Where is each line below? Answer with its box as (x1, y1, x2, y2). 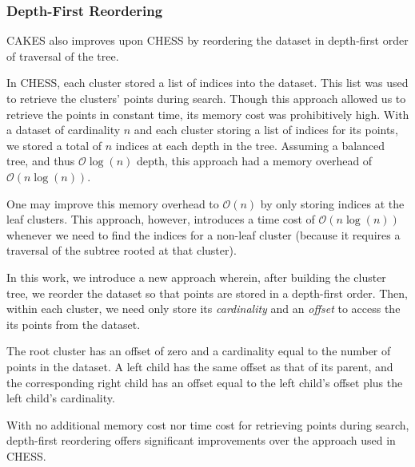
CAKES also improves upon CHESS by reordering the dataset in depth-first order (6, 32, 409, 49)
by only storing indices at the (260, 195, 405, 212)
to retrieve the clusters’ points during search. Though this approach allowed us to (6, 90, 406, 106)
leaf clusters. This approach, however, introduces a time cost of (6, 211, 315, 228)
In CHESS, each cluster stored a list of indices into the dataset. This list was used (6, 74, 409, 91)
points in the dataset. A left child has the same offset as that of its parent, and (6, 358, 393, 374)
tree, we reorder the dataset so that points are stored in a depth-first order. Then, (6, 284, 408, 301)
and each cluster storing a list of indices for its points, (134, 121, 398, 138)
